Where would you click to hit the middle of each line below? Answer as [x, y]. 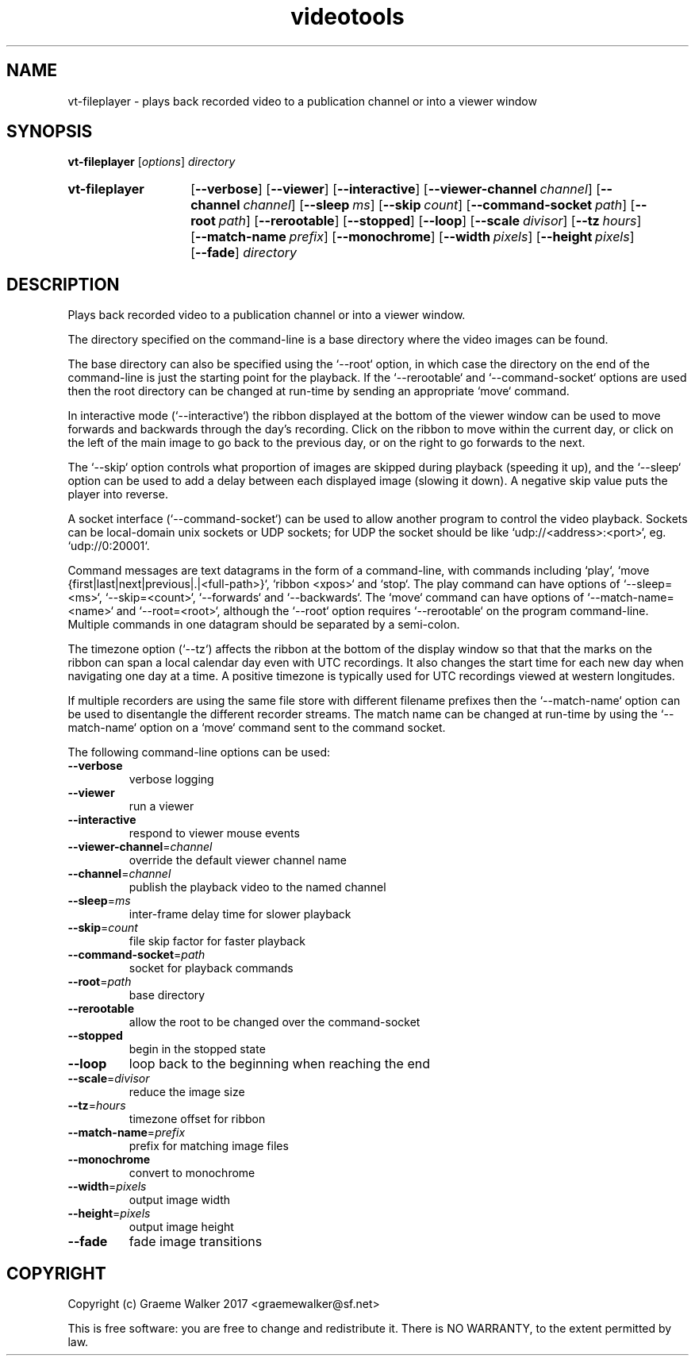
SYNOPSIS [50, 132]
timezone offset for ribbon [197, 1119]
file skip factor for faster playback [217, 941]
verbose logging [171, 779]
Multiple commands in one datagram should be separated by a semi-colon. [264, 625]
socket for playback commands [211, 968]
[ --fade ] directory [244, 253]
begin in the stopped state [197, 1049]
